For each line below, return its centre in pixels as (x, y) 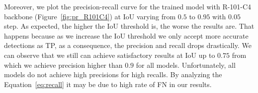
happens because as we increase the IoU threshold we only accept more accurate (126, 35)
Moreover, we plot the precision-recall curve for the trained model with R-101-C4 (128, 6)
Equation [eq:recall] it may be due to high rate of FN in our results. (108, 84)
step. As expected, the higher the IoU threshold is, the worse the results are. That (129, 26)
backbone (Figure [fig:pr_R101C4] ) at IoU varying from (90, 16)
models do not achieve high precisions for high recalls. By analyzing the (113, 74)
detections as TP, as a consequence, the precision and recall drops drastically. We (128, 45)
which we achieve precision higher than (63, 65)
